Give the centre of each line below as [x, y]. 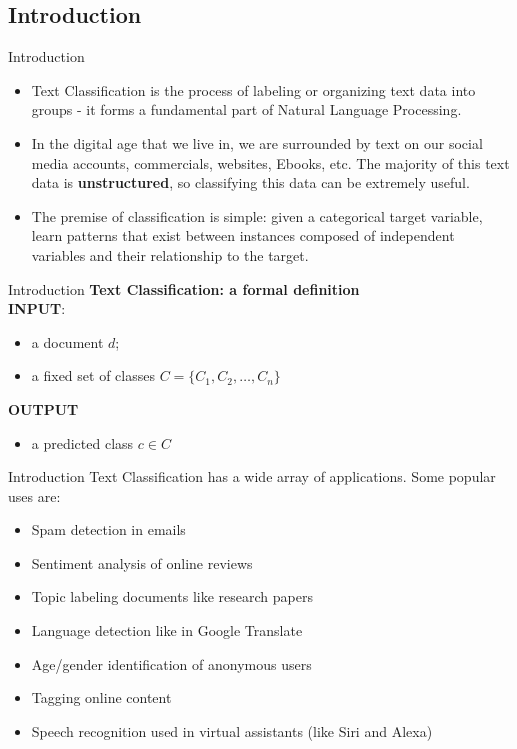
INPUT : [37, 308]
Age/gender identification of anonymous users [171, 663]
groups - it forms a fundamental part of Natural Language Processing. [246, 109]
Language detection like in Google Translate [167, 630]
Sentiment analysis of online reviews [142, 562]
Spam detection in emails [108, 529]
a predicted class [82, 442]
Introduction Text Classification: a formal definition [184, 288]
